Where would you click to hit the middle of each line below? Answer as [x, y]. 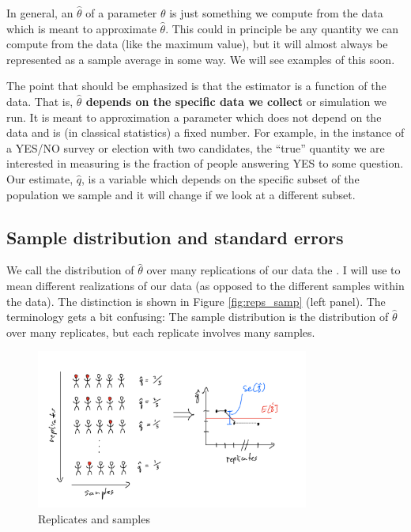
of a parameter [121, 13]
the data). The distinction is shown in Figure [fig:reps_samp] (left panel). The [196, 301]
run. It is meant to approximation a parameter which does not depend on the [194, 117]
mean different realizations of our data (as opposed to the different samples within [205, 285]
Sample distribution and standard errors [175, 237]
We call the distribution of [70, 270]
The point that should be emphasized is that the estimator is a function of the [196, 86]
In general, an [40, 13]
